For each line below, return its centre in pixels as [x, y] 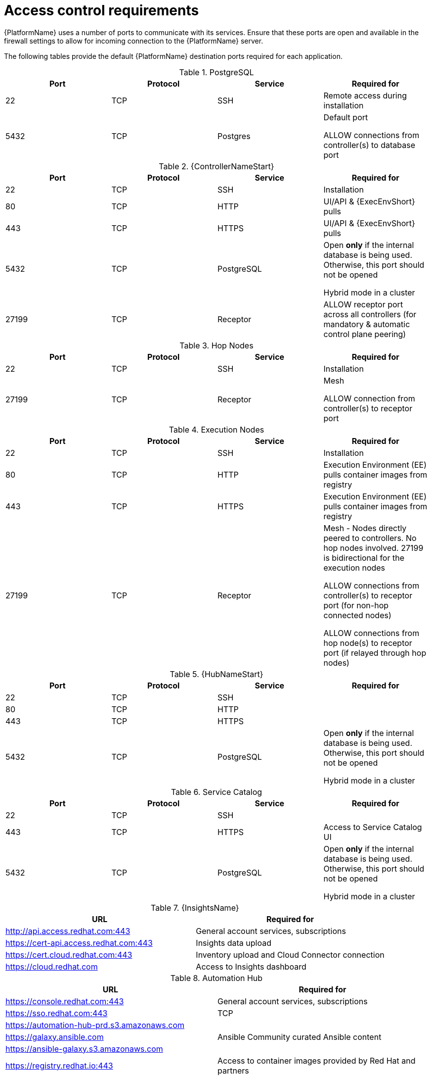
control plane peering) [365, 334]
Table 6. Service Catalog [216, 792]
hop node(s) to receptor [368, 643]
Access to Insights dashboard [251, 966]
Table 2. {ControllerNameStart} [216, 166]
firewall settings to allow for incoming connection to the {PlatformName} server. [134, 41]
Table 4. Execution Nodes [216, 429]
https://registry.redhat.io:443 [59, 1065]
